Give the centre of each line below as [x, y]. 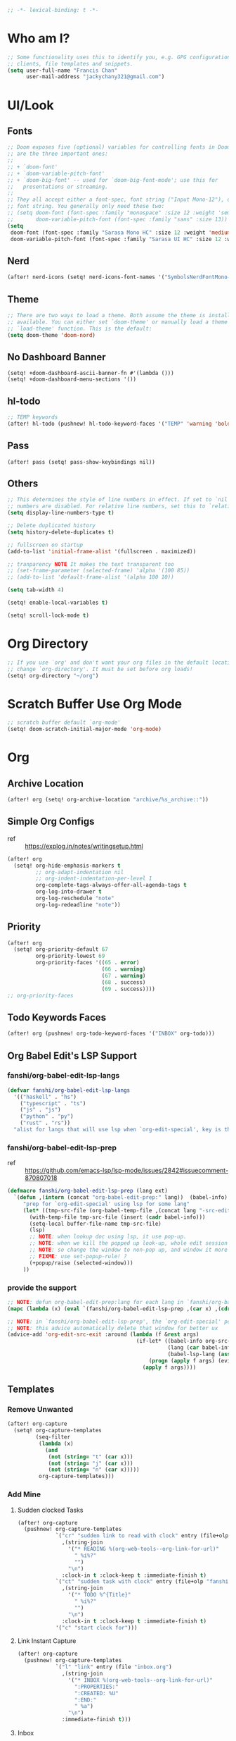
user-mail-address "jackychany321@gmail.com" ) [95, 77]
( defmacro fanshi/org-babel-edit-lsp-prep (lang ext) [88, 1191]
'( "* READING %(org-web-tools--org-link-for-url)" [143, 1549]
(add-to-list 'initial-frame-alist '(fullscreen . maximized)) [102, 551]
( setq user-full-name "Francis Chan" [63, 70]
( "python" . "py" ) [47, 1116]
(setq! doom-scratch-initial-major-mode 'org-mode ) [84, 730]
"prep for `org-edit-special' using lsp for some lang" [106, 1204]
